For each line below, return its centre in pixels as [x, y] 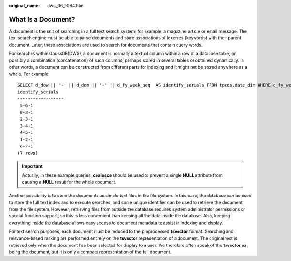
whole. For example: [29, 74]
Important [32, 166]
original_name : [24, 6]
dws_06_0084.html [66, 6]
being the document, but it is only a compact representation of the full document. [90, 252]
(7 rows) [28, 153]
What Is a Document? [42, 19]
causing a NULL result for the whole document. [69, 182]
